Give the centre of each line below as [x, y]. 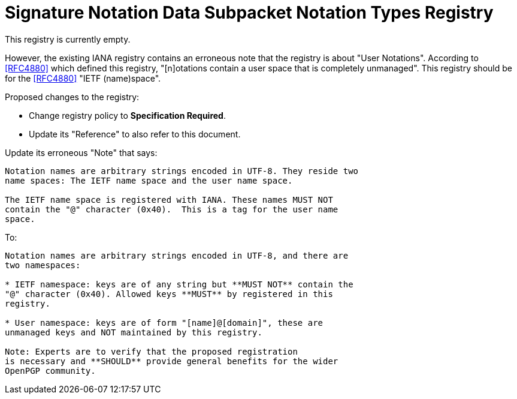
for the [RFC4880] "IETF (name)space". [83, 78]
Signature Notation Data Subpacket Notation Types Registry [249, 13]
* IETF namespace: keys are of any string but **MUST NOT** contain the [179, 284]
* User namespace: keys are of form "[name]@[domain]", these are [164, 322]
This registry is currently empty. [68, 39]
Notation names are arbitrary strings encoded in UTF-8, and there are [177, 255]
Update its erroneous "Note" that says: [81, 152]
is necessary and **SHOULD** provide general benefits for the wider [172, 361]
